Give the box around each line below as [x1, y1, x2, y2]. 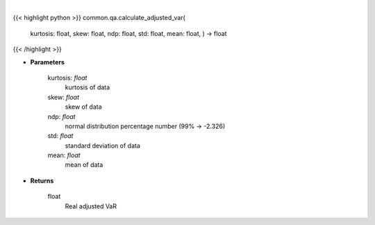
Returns [30, 177, 54, 185]
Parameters [30, 57, 65, 66]
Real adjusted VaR [65, 201, 117, 210]
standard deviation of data [65, 141, 140, 150]
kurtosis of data [65, 83, 110, 91]
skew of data [65, 102, 102, 111]
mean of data [65, 161, 103, 169]
